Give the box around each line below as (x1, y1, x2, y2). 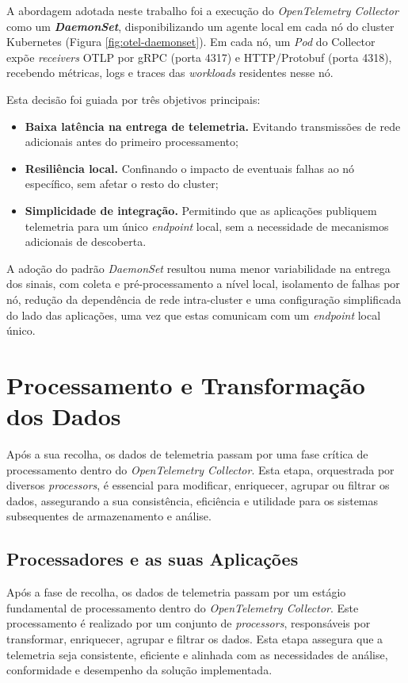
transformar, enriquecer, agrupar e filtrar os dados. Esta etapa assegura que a (6, 630, 383, 647)
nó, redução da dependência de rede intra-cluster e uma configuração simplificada (6, 290, 402, 307)
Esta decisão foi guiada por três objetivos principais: (6, 90, 261, 107)
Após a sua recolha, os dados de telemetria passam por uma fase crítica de (6, 446, 368, 462)
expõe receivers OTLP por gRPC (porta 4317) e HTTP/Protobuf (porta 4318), (6, 48, 392, 65)
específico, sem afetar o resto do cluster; (25, 175, 219, 192)
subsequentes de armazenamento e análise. (6, 508, 212, 524)
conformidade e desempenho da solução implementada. (6, 662, 273, 678)
